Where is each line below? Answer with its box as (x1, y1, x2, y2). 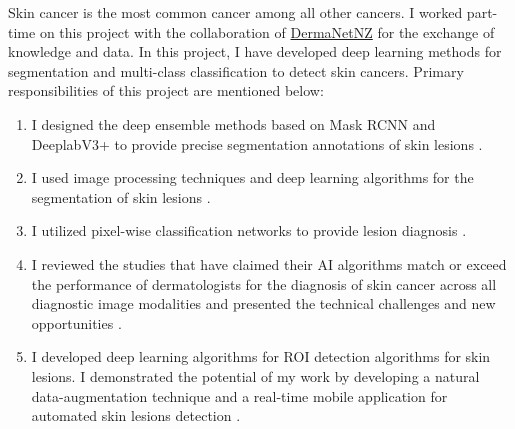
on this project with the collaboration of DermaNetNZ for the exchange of (39, 21, 495, 42)
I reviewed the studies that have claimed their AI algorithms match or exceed (31, 253, 507, 274)
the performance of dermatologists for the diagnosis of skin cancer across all (31, 273, 497, 294)
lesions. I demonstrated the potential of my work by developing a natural (31, 365, 480, 386)
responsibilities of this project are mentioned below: (8, 80, 324, 101)
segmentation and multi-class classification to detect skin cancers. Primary (8, 60, 464, 81)
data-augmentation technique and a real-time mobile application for (31, 385, 448, 406)
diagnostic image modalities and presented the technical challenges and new (31, 293, 496, 314)
